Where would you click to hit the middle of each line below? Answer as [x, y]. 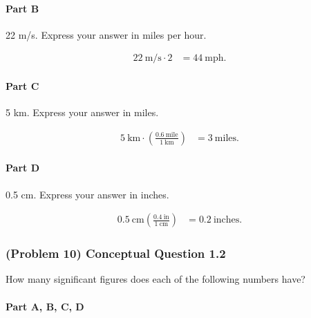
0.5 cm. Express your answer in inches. [87, 194]
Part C [22, 86]
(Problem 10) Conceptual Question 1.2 [116, 253]
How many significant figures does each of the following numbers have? [155, 279]
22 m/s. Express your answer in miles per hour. [106, 34]
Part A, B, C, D [45, 306]
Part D [22, 168]
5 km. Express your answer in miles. [82, 112]
